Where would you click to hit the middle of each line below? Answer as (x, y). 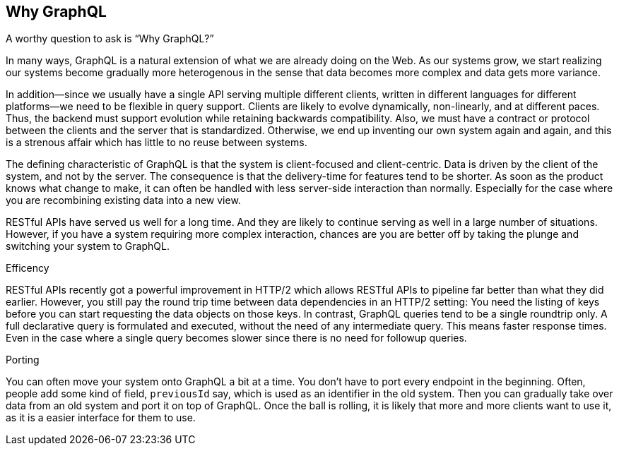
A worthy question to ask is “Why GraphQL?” (110, 39)
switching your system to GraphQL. (88, 246)
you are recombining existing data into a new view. (123, 200)
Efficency (28, 268)
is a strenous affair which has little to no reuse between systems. (157, 143)
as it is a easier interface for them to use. (101, 418)
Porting (23, 360)
